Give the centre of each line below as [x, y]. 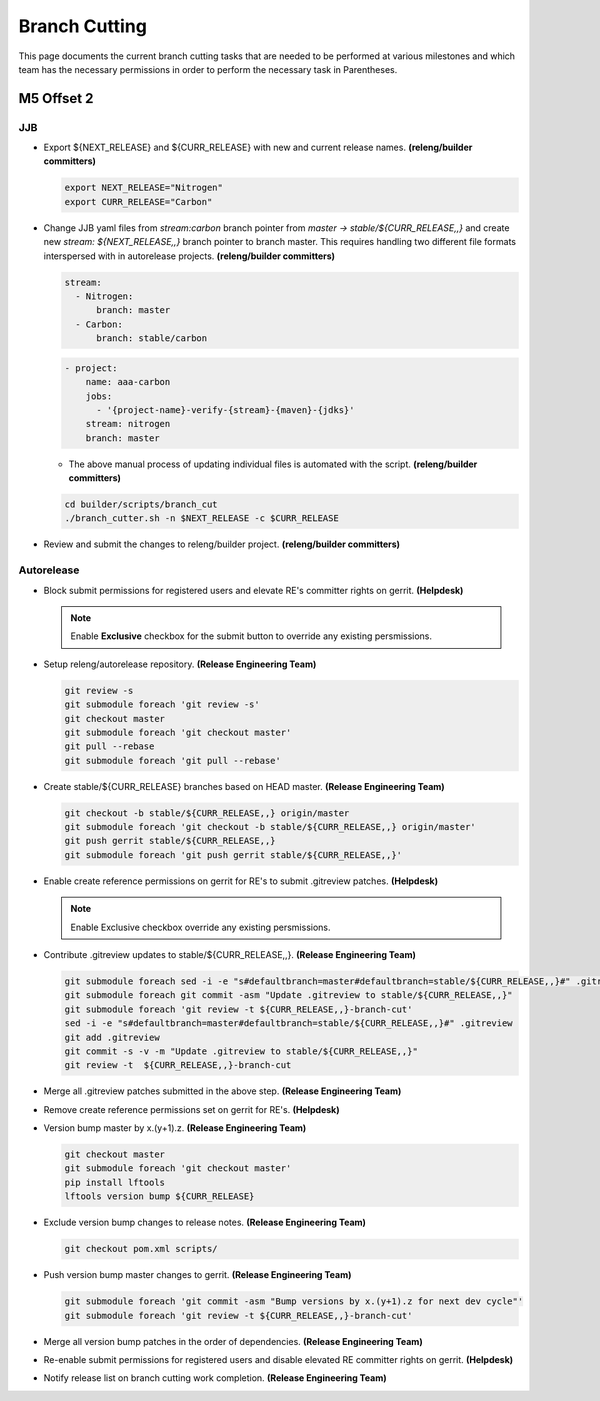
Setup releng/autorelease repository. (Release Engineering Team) [180, 664]
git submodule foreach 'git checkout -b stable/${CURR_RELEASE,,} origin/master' [270, 827]
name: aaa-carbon [128, 382]
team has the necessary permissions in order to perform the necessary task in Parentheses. [208, 69]
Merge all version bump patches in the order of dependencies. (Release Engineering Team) [233, 1341]
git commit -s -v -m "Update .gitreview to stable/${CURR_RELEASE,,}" [241, 1051]
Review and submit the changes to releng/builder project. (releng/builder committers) [221, 544]
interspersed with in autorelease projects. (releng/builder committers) [189, 256]
